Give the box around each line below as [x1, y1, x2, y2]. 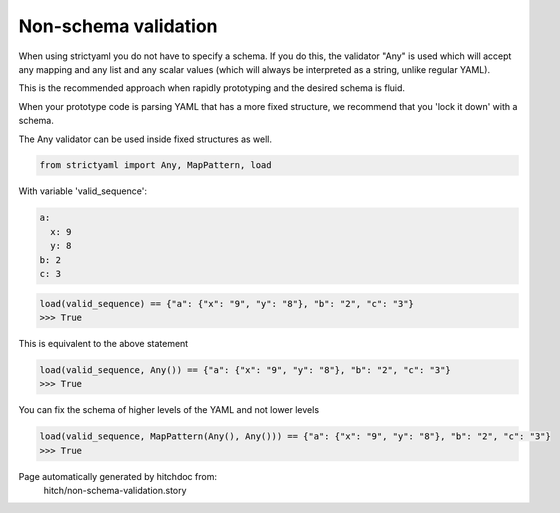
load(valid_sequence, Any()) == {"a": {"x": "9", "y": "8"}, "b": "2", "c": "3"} [39, 364, 452, 375]
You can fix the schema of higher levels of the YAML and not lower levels [18, 404, 320, 416]
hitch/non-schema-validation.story [43, 485, 187, 497]
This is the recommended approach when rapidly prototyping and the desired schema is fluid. [18, 82, 405, 94]
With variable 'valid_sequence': [18, 185, 147, 197]
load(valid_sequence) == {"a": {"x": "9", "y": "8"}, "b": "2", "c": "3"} [39, 298, 415, 309]
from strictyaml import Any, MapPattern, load [39, 160, 272, 171]
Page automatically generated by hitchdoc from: [18, 470, 217, 482]
